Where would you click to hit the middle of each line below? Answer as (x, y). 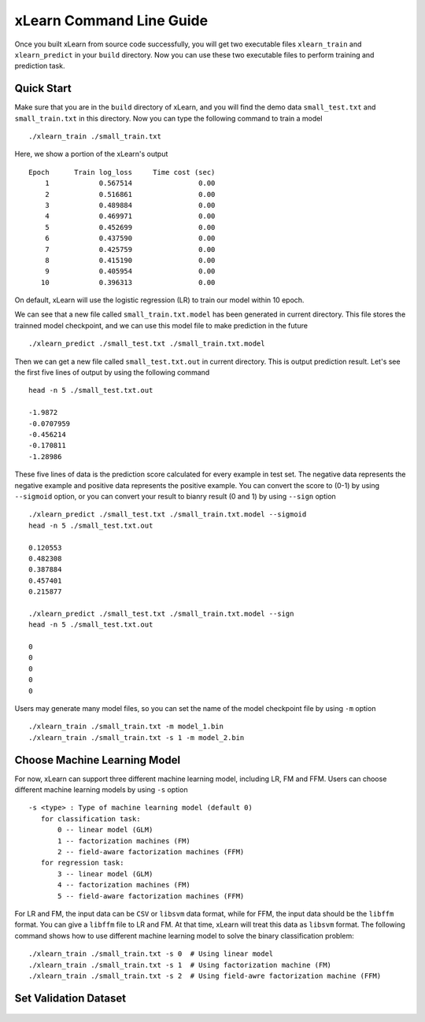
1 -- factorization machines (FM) (124, 841)
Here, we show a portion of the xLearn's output (91, 154)
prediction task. (40, 66)
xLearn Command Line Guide (111, 20)
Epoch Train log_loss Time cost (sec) (122, 172)
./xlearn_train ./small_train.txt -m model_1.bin (126, 727)
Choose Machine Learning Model (98, 760)
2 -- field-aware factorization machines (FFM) (151, 852)
